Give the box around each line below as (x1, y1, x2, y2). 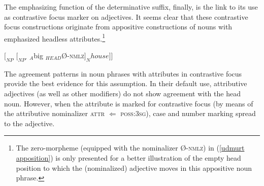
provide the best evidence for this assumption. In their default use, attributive (4, 78, 247, 89)
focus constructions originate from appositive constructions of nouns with (4, 21, 233, 32)
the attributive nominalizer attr (4, 108, 105, 119)
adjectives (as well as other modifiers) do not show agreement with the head (4, 88, 241, 99)
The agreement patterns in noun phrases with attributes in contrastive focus (4, 68, 242, 79)
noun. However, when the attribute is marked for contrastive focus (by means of (4, 98, 253, 108)
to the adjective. (4, 118, 55, 128)
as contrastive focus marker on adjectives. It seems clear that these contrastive (4, 11, 248, 22)
